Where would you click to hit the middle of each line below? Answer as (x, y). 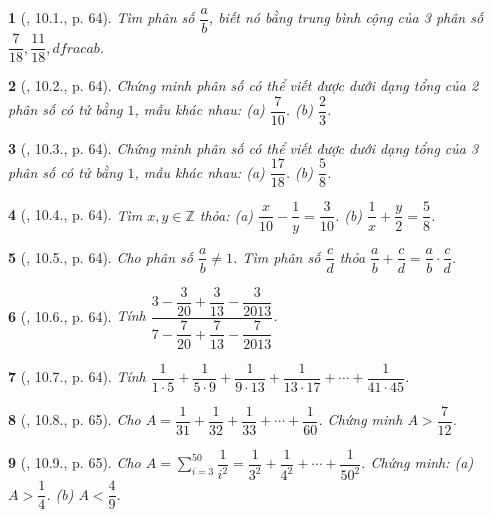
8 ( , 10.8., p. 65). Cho (74, 419)
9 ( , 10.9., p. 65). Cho (74, 462)
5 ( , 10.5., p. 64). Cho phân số (100, 256)
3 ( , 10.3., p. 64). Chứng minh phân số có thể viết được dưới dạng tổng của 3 (243, 147)
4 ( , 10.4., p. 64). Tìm (75, 214)
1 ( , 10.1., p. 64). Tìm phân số (101, 17)
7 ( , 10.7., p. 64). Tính (77, 376)
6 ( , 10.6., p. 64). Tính (77, 315)
